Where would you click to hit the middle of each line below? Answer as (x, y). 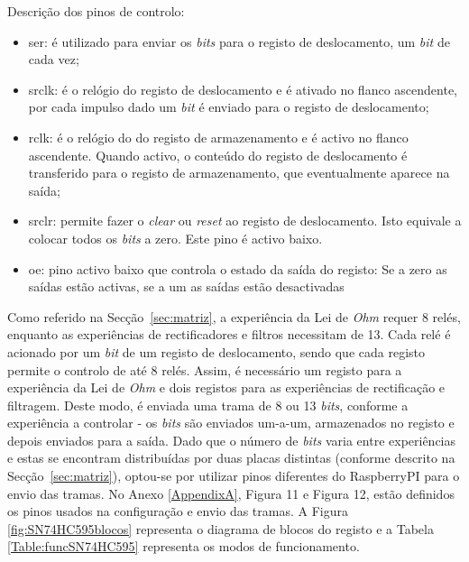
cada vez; (54, 59)
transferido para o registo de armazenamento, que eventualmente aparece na (239, 173)
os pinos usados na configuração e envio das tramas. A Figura (178, 511)
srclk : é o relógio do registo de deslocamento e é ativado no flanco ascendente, (243, 89)
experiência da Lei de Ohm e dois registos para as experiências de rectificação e (226, 387)
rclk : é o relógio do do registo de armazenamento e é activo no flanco (218, 137)
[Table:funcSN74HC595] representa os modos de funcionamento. (184, 546)
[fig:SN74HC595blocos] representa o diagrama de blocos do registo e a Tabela (221, 528)
